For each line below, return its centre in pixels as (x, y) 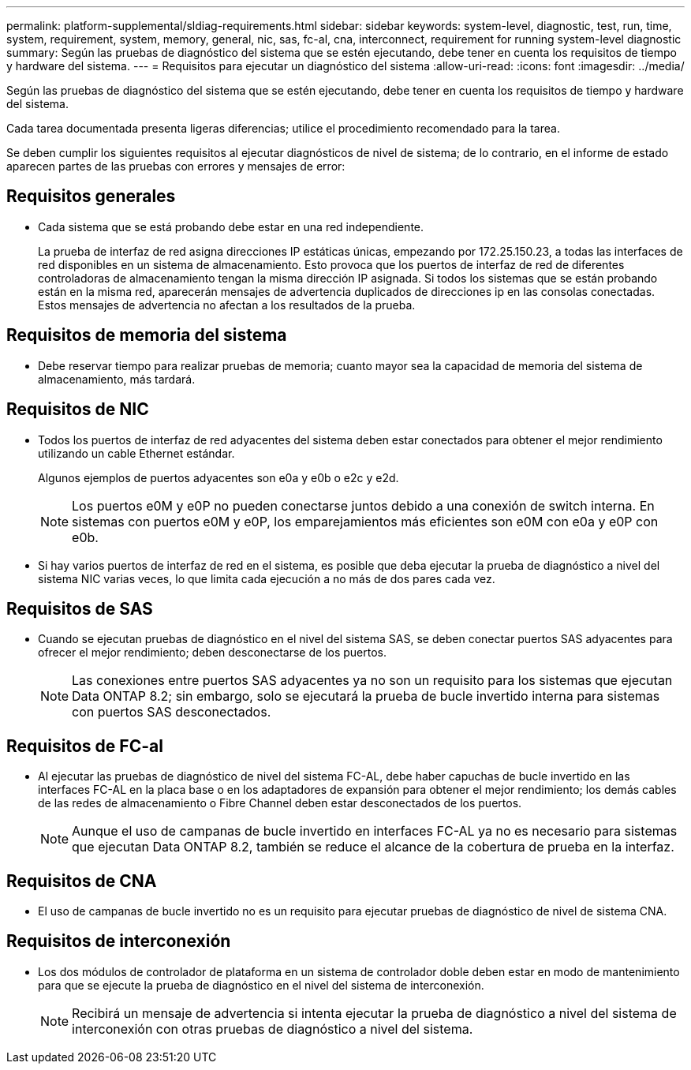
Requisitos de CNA (82, 881)
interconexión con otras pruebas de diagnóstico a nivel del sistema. (273, 1029)
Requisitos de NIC (78, 410)
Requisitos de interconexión (119, 941)
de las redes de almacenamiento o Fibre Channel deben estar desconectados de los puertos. (280, 803)
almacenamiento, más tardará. (117, 379)
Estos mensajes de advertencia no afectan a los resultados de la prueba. (227, 305)
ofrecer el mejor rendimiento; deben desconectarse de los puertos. (213, 653)
